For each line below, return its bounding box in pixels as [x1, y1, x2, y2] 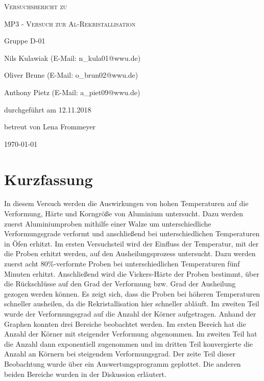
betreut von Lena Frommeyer [4, 121, 96, 132]
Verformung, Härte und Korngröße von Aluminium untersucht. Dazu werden [4, 208, 244, 219]
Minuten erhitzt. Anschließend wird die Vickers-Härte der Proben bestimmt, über [4, 268, 259, 279]
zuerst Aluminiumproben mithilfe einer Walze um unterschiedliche [4, 218, 211, 229]
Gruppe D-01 [4, 35, 45, 46]
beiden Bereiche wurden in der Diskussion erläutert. [4, 368, 166, 379]
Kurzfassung [4, 168, 93, 189]
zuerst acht [4, 258, 38, 269]
